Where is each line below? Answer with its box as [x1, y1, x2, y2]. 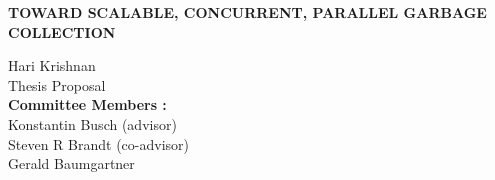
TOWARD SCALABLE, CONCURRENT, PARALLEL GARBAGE [8, 2, 487, 22]
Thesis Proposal [8, 74, 106, 95]
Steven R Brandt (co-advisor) [8, 133, 189, 154]
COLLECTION [8, 21, 116, 42]
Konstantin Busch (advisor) [8, 113, 177, 134]
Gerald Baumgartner [8, 153, 135, 174]
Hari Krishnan [8, 55, 96, 76]
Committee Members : [8, 94, 167, 115]
